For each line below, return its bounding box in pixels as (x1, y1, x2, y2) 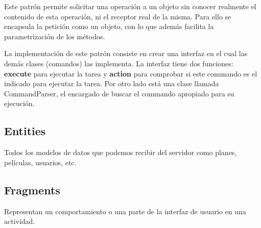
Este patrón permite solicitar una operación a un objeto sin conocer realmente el (4, 1, 256, 11)
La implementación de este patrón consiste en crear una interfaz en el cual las (4, 48, 248, 59)
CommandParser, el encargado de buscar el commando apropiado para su (4, 88, 234, 98)
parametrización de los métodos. (4, 31, 105, 41)
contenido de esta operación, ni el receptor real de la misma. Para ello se (4, 11, 231, 21)
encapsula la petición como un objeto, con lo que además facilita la (4, 21, 214, 32)
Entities (4, 123, 46, 139)
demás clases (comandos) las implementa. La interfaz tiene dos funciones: (4, 58, 233, 68)
